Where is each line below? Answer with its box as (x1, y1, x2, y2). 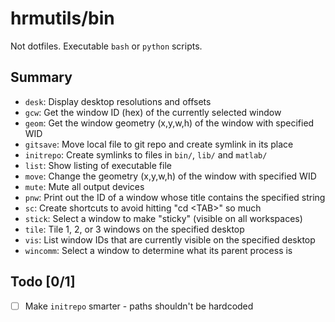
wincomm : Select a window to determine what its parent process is (24, 244, 293, 256)
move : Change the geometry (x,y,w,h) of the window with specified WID (24, 170, 317, 182)
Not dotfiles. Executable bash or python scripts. (10, 40, 203, 52)
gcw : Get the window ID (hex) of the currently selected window (24, 106, 282, 118)
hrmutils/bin (10, 7, 115, 30)
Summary (10, 69, 73, 86)
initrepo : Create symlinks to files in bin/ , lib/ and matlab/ (24, 148, 268, 161)
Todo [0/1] (10, 273, 76, 291)
